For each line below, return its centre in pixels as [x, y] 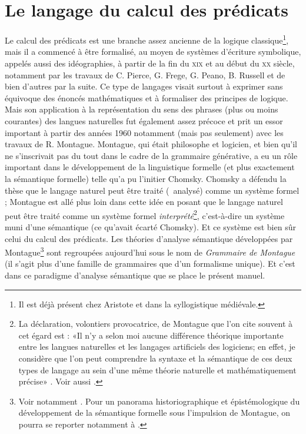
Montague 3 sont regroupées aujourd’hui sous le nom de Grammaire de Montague [150, 251]
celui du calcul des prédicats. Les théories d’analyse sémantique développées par [149, 238]
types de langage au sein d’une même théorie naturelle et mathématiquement [157, 370]
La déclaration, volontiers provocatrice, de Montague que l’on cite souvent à [156, 324]
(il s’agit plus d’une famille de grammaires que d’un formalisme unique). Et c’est [150, 264]
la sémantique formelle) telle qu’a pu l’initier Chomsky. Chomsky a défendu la [146, 178]
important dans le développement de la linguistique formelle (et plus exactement [150, 167]
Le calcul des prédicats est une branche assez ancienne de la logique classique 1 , [147, 39]
